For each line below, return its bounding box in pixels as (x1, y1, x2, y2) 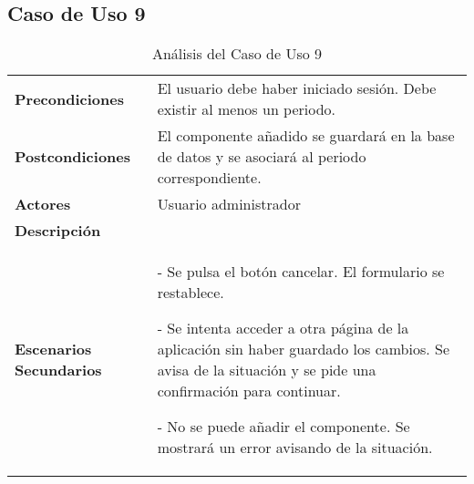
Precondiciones (15, 88, 124, 109)
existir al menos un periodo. (157, 98, 336, 120)
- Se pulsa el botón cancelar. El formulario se (157, 261, 445, 283)
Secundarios (15, 359, 102, 381)
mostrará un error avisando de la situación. (157, 437, 433, 458)
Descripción (15, 220, 101, 242)
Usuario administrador (157, 193, 301, 215)
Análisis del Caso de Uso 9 (151, 43, 323, 65)
